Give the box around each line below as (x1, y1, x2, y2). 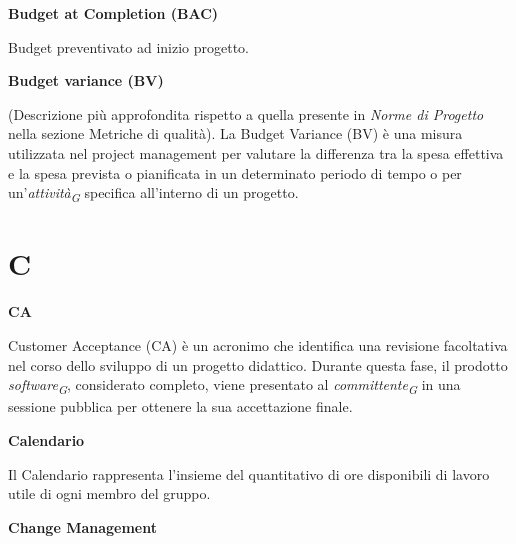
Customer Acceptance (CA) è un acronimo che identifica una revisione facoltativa (8, 335, 508, 355)
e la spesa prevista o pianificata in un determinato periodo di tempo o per (8, 162, 462, 183)
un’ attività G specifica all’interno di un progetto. (8, 182, 299, 205)
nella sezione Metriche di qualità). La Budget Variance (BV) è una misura (8, 123, 463, 144)
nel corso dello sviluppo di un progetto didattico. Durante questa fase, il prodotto (8, 354, 508, 375)
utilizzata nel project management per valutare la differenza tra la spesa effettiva (8, 142, 504, 163)
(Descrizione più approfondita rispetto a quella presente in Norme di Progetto (8, 103, 484, 124)
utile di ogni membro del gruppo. (8, 483, 211, 504)
